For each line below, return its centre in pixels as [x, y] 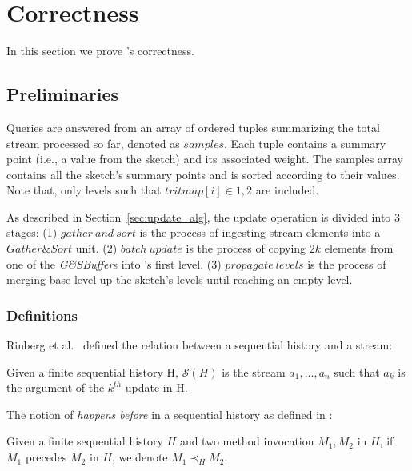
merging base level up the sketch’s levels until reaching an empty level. [180, 279]
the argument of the [56, 387]
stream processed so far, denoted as [93, 143]
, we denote [140, 457]
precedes [46, 457]
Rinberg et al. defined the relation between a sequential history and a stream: [200, 345]
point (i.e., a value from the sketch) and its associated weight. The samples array [205, 159]
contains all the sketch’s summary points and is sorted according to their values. [203, 174]
